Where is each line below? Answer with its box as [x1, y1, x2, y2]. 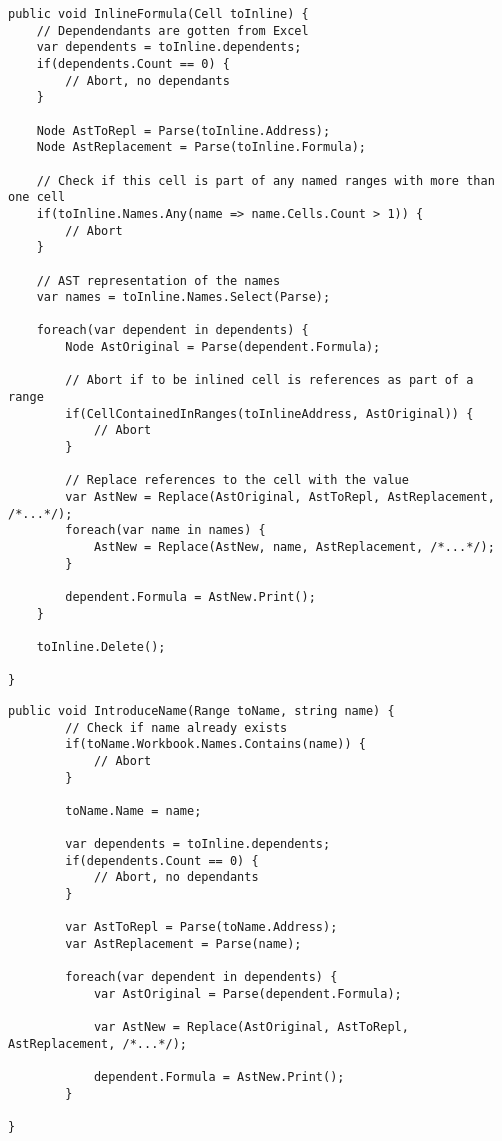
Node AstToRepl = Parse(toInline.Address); [36, 123, 331, 138]
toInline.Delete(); [36, 639, 166, 654]
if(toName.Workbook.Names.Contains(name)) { [65, 737, 366, 752]
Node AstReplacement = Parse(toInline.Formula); [36, 140, 366, 155]
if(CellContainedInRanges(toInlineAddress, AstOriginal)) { [65, 406, 474, 421]
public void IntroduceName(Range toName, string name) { [8, 703, 395, 718]
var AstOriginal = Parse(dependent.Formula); [93, 987, 402, 1002]
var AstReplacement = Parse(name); [65, 937, 302, 952]
